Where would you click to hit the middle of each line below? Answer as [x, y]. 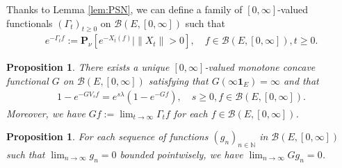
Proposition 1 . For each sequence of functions [107, 136]
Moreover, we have [46, 113]
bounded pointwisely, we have [181, 154]
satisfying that [178, 81]
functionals [30, 23]
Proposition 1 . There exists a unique [88, 67]
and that [301, 81]
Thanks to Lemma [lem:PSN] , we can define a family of [124, 9]
